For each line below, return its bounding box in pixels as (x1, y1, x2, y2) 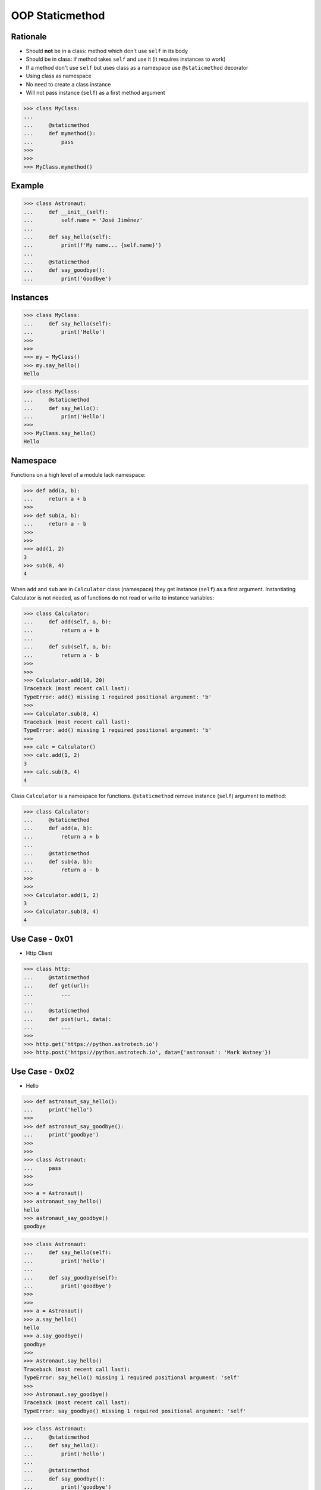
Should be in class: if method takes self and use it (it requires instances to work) (26, 55, 226, 63)
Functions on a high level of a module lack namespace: (11, 471, 146, 478)
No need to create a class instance (26, 80, 111, 88)
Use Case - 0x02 (11, 1066, 75, 1076)
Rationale (11, 32, 47, 42)
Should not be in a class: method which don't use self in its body (26, 48, 188, 55)
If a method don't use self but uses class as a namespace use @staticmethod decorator (26, 64, 249, 71)
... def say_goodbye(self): (23, 1274, 118, 1281)
